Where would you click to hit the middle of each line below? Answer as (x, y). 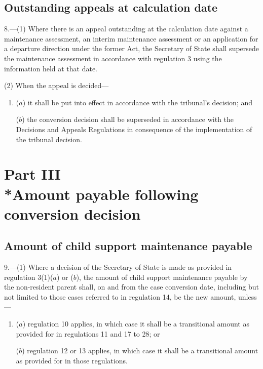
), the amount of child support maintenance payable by (162, 277)
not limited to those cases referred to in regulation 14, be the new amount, (120, 296)
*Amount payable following (101, 194)
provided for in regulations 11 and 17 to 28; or (88, 333)
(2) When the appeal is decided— (57, 85)
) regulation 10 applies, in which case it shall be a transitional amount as (136, 324)
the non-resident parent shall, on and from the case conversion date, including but (131, 287)
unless (247, 296)
